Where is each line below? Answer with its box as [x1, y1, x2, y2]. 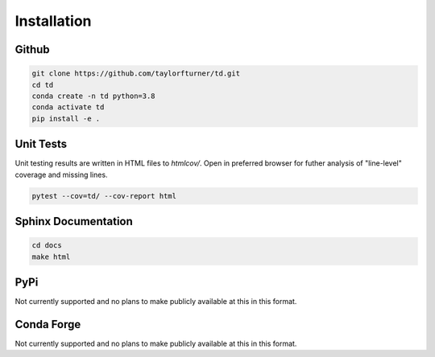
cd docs [31, 241, 62, 250]
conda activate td [31, 103, 105, 112]
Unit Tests [14, 137, 68, 151]
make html [31, 252, 71, 261]
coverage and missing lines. [14, 170, 108, 179]
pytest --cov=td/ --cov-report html [31, 191, 177, 200]
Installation [14, 12, 92, 30]
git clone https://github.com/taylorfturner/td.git [31, 69, 241, 78]
